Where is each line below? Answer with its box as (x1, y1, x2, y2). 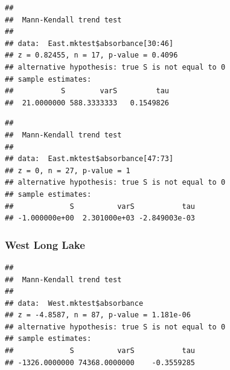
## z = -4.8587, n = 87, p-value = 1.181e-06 (5, 311, 191, 320)
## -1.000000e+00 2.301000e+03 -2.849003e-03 (5, 214, 195, 223)
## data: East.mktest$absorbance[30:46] (5, 39, 174, 48)
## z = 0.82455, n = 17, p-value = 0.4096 (5, 51, 178, 60)
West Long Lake (5, 237, 85, 252)
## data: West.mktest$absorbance (5, 299, 144, 308)
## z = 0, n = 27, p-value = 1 (5, 166, 130, 175)
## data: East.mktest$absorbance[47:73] (5, 154, 174, 164)
